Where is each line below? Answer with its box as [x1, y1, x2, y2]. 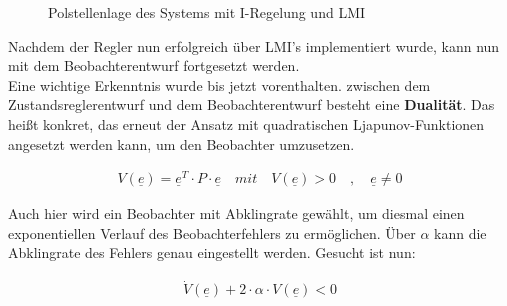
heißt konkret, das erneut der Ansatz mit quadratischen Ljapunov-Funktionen [8, 113, 485, 134]
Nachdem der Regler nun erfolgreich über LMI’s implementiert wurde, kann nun [8, 35, 500, 56]
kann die [434, 222, 487, 243]
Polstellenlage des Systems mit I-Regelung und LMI [48, 2, 366, 22]
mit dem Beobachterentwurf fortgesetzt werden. [8, 55, 300, 76]
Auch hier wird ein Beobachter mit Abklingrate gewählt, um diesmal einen [8, 203, 465, 224]
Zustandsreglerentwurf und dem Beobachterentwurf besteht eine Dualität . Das [8, 94, 495, 115]
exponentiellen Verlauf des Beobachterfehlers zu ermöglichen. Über [8, 222, 416, 243]
